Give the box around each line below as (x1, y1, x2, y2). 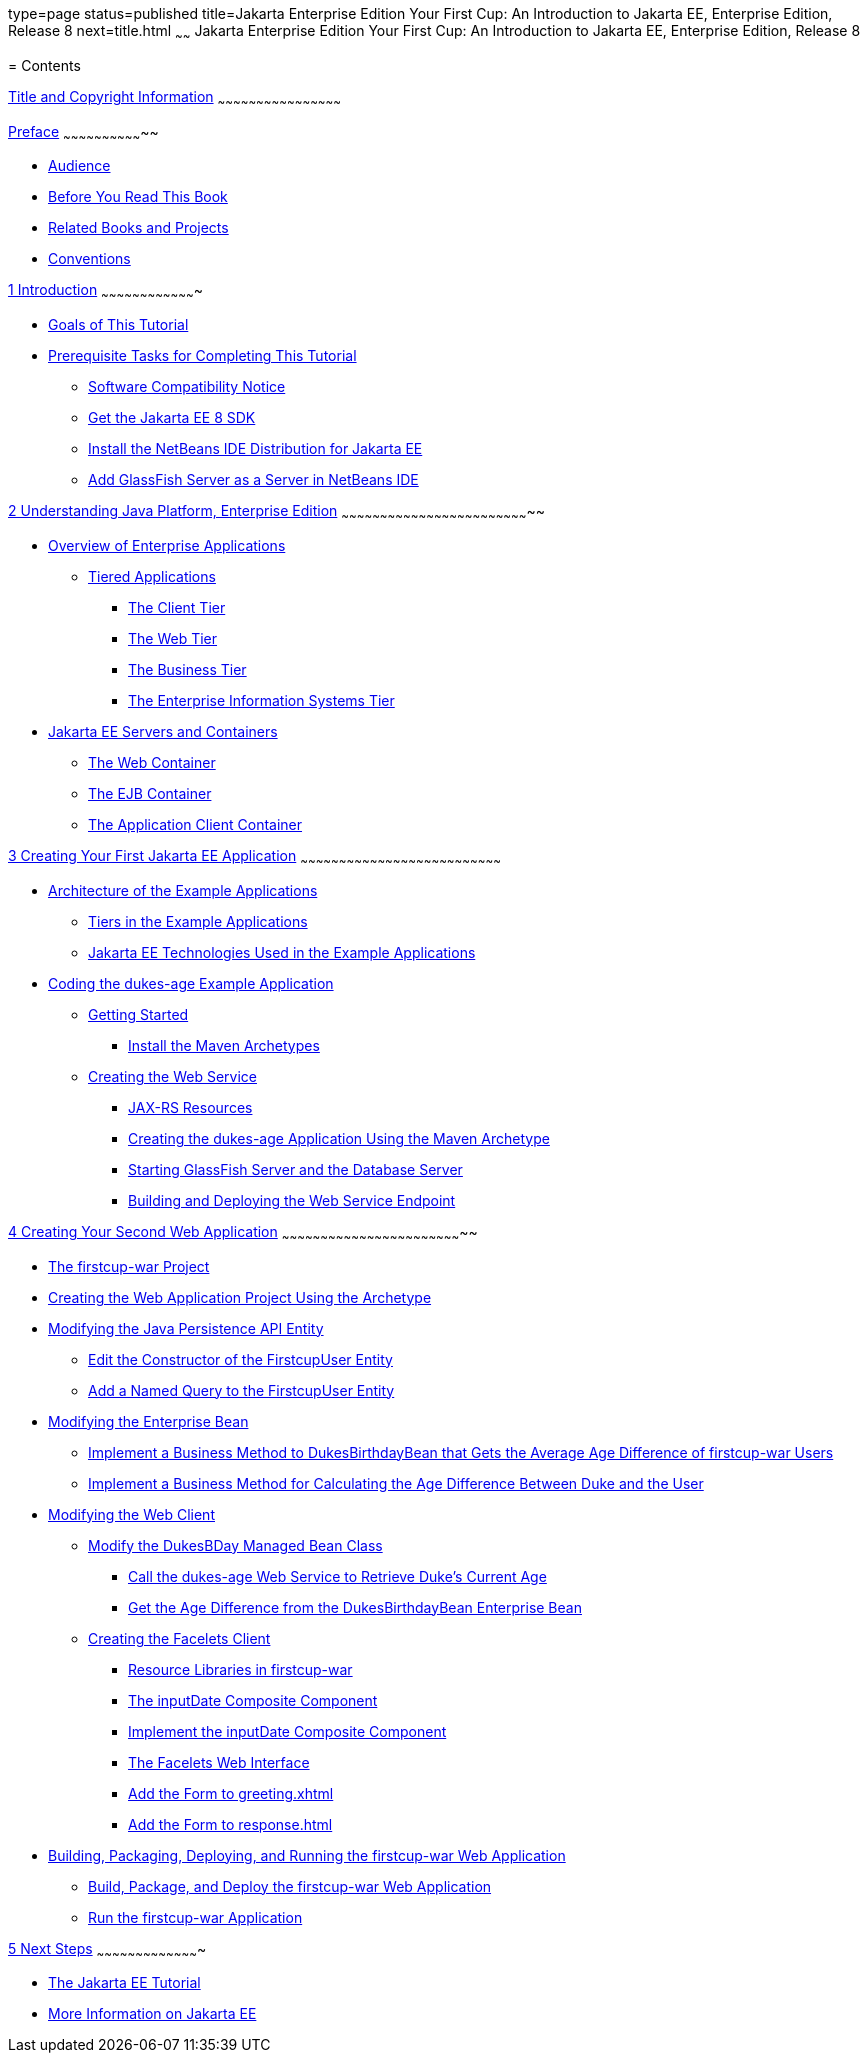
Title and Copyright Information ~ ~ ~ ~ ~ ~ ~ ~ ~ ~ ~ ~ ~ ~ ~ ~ (8, 87, 341, 109)
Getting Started (88, 1005, 189, 1023)
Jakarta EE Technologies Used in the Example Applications (88, 943, 476, 961)
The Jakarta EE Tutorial (48, 1974, 201, 1992)
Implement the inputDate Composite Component (128, 1722, 447, 1740)
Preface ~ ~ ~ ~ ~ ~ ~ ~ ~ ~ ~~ (8, 122, 159, 144)
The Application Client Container (88, 815, 303, 833)
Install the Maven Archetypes (128, 1036, 320, 1054)
